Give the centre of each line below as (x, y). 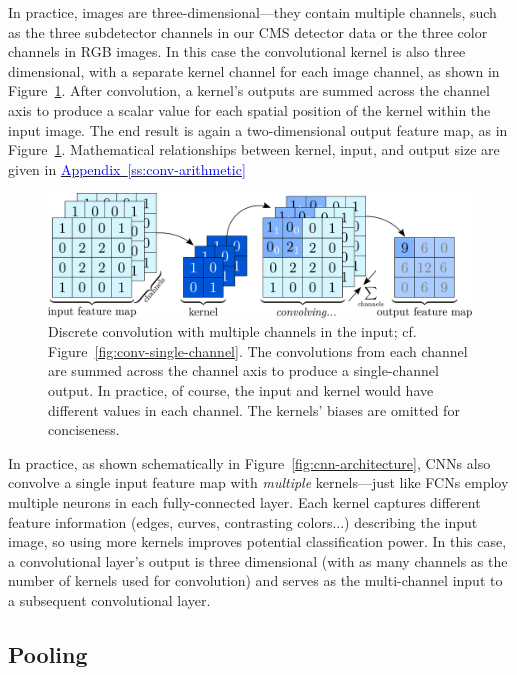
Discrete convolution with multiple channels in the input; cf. (232, 331)
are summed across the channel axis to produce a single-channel (243, 370)
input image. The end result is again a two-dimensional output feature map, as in (258, 129)
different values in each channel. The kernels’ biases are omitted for (254, 409)
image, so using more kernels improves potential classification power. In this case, (257, 541)
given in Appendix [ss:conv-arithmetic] (127, 168)
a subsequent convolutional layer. (109, 599)
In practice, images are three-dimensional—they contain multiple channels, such (252, 12)
